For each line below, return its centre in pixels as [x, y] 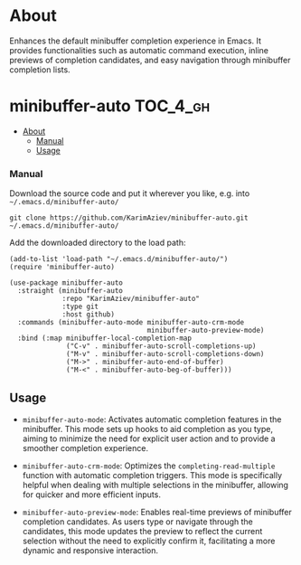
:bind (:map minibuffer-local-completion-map [105, 339]
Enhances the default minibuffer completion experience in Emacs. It [136, 41]
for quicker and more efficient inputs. [91, 494]
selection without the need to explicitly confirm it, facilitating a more [149, 541]
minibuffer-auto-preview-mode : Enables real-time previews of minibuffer [157, 512]
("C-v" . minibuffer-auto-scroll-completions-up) [161, 346]
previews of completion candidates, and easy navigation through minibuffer [150, 60]
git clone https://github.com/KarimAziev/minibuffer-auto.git [129, 218]
